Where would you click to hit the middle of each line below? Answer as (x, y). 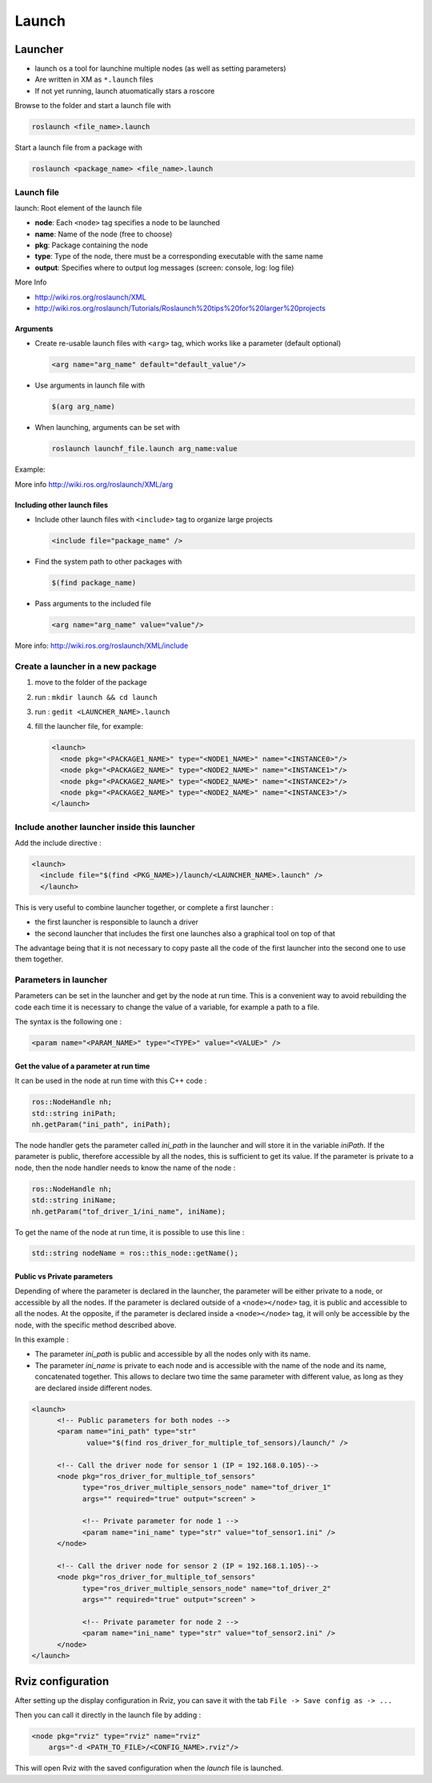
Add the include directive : (58, 843)
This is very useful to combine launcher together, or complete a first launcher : (144, 907)
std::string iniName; (74, 1200)
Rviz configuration (62, 1681)
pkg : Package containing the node (91, 245)
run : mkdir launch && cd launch (96, 697)
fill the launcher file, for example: (89, 726)
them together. (39, 959)
